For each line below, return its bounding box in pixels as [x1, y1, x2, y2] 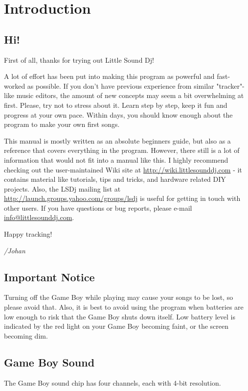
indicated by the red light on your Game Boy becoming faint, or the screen [4, 321, 229, 331]
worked [4, 80, 25, 91]
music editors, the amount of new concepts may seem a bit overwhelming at [16, 90, 244, 100]
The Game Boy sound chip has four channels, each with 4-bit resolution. [4, 377, 221, 388]
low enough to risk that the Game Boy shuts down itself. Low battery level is [4, 311, 236, 321]
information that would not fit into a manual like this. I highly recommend [4, 154, 228, 165]
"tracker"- [216, 80, 245, 91]
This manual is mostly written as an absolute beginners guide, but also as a [4, 135, 231, 146]
